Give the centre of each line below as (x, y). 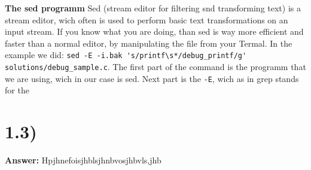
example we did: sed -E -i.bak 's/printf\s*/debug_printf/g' (126, 55)
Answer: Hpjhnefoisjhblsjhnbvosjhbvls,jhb (83, 160)
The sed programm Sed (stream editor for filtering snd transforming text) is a (153, 8)
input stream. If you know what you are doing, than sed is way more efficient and (154, 31)
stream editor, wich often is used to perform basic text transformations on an (147, 19)
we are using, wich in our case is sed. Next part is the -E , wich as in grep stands (152, 78)
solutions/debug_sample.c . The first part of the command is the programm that (155, 67)
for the (17, 90)
